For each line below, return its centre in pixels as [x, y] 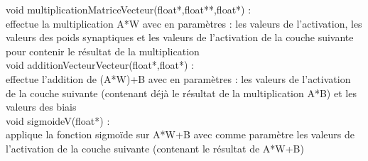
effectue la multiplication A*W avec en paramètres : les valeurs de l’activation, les [184, 23]
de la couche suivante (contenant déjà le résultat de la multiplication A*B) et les [181, 93]
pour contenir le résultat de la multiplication [103, 51]
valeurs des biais [41, 107]
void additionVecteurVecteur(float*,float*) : [100, 65]
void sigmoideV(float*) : [58, 120]
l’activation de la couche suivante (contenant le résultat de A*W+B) [155, 148]
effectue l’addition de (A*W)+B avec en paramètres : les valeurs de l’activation [178, 78]
